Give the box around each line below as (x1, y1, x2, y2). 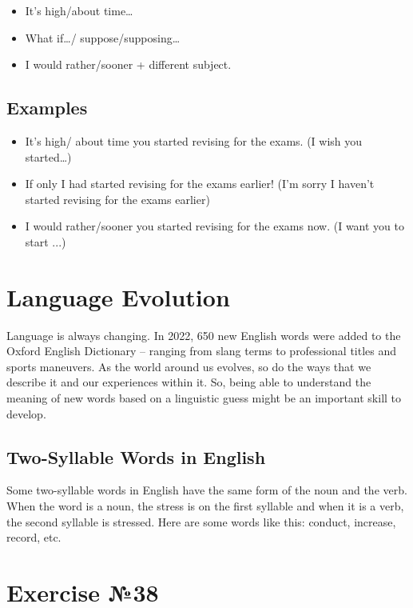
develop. (6, 405, 46, 422)
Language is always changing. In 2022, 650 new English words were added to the (6, 326, 401, 343)
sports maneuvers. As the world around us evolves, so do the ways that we (6, 358, 371, 374)
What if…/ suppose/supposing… (25, 29, 181, 46)
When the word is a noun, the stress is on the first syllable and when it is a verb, (6, 498, 404, 514)
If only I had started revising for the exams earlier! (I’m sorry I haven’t (25, 175, 375, 192)
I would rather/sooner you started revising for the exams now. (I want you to (25, 218, 404, 234)
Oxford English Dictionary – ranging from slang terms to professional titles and (6, 342, 397, 359)
